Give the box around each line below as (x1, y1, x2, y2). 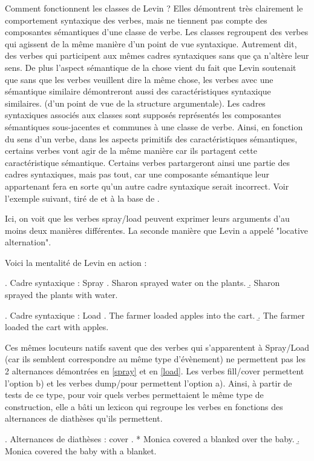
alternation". (5, 236, 51, 248)
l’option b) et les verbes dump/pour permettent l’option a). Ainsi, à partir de (5, 376, 292, 389)
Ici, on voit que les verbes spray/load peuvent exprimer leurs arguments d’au (5, 212, 290, 225)
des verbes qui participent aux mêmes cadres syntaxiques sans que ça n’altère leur (5, 49, 309, 62)
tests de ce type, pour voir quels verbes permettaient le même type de (5, 388, 264, 401)
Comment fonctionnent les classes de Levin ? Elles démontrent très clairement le (5, 2, 303, 14)
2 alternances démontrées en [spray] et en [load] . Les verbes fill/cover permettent (5, 365, 304, 377)
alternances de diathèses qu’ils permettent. (5, 412, 163, 425)
